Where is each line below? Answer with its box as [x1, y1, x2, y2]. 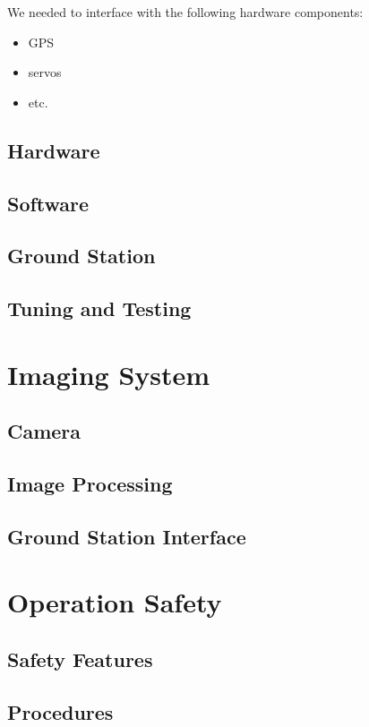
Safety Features [7, 645, 153, 672]
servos [28, 63, 62, 81]
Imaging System [7, 355, 210, 392]
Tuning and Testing [7, 295, 192, 322]
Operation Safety [7, 584, 222, 620]
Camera [7, 417, 82, 445]
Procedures [7, 697, 114, 725]
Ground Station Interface [7, 522, 246, 550]
